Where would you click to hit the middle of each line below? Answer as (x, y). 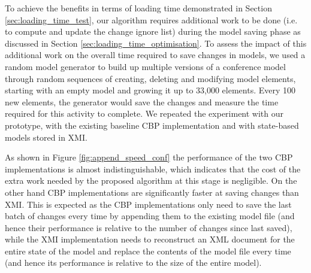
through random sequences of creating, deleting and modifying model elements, (150, 78)
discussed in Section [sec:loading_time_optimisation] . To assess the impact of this (156, 43)
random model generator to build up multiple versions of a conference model (145, 66)
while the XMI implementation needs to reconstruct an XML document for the (150, 239)
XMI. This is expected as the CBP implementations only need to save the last (148, 204)
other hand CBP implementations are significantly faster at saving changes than (152, 192)
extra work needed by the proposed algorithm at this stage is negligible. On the (151, 181)
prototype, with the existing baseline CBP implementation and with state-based (152, 125)
